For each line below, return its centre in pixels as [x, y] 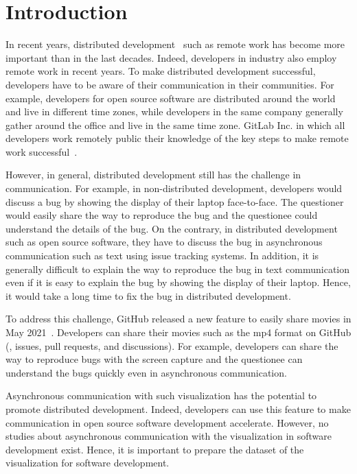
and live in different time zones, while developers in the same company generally [174, 111]
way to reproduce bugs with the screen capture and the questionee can [154, 359]
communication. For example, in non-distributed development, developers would [174, 188]
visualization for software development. [88, 463]
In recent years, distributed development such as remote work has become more [175, 44]
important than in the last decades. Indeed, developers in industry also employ [171, 57]
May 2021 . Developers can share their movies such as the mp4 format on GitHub [178, 332]
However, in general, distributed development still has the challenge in [153, 175]
